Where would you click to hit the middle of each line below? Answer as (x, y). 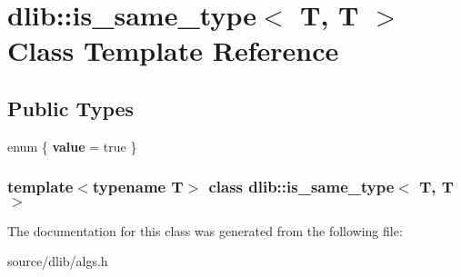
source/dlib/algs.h (58, 261)
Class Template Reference (173, 50)
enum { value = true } (72, 146)
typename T (138, 187)
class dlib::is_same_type (301, 187)
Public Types (71, 108)
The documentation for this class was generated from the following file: (205, 230)
